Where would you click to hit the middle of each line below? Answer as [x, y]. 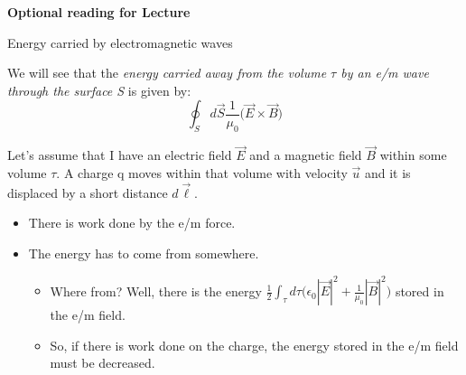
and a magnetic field [306, 155]
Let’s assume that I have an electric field [120, 155]
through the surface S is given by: [99, 90]
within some [413, 155]
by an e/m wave [385, 73]
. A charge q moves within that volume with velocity [202, 172]
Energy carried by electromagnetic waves [120, 42]
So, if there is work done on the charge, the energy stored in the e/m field [254, 345]
